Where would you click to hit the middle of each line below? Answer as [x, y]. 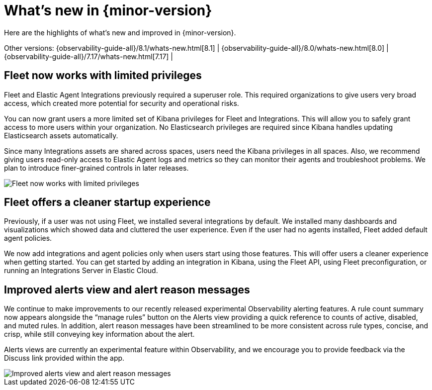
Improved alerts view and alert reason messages [127, 290]
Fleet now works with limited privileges [103, 76]
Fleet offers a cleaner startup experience [107, 202]
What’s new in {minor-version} [108, 10]
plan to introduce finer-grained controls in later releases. [96, 168]
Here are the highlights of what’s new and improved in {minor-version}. [120, 32]
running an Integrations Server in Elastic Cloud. [81, 271]
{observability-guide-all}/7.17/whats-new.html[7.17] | [89, 56]
